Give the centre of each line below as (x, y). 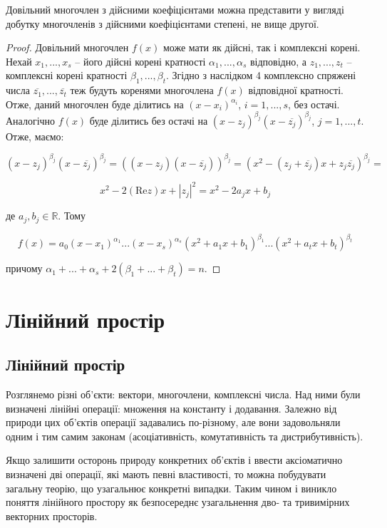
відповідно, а (278, 61)
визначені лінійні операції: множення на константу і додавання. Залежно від (171, 408)
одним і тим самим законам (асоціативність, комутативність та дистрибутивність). (185, 436)
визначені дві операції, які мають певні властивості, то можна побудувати (166, 473)
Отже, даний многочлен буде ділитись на (95, 104)
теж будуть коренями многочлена (142, 90)
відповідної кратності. (296, 90)
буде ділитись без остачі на (149, 120)
